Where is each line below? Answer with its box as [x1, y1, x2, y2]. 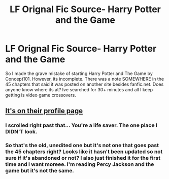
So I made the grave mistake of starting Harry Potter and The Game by [5, 70, 153, 77]
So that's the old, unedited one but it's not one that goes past [5, 142, 159, 149]
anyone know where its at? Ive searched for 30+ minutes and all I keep [5, 86, 153, 92]
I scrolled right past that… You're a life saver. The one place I [5, 122, 157, 129]
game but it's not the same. [5, 167, 75, 174]
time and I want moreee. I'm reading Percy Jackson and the [5, 161, 154, 168]
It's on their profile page [5, 106, 83, 115]
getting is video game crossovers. [5, 92, 76, 98]
